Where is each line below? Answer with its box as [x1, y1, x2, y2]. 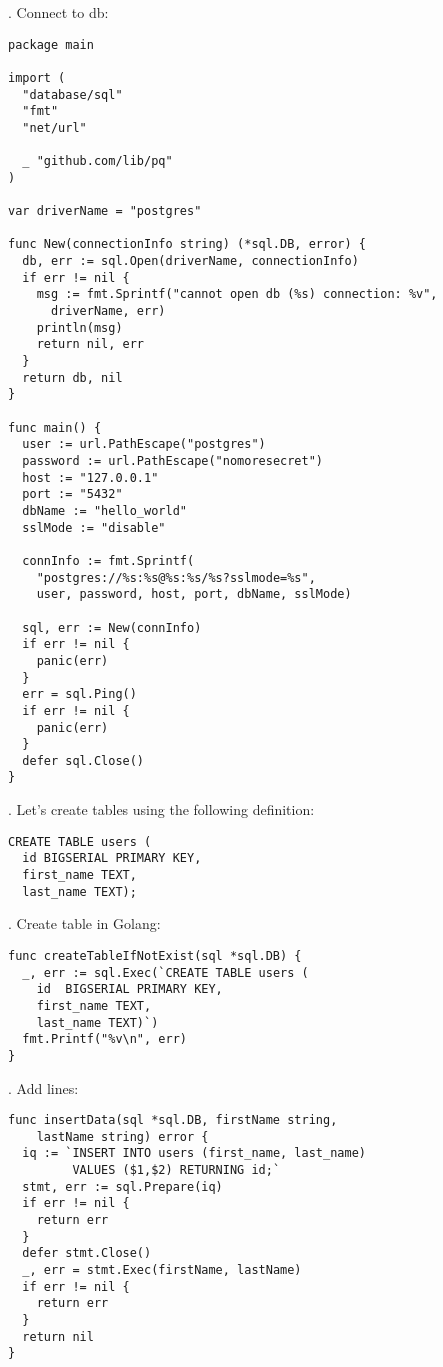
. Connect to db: [8, 2, 109, 22]
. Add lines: [8, 1077, 79, 1098]
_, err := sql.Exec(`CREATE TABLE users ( [22, 965, 309, 980]
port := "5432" [22, 487, 123, 502]
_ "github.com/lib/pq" [22, 154, 173, 169]
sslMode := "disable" [22, 520, 166, 535]
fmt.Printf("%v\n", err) [22, 1032, 187, 1047]
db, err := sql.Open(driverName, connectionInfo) [22, 254, 359, 269]
